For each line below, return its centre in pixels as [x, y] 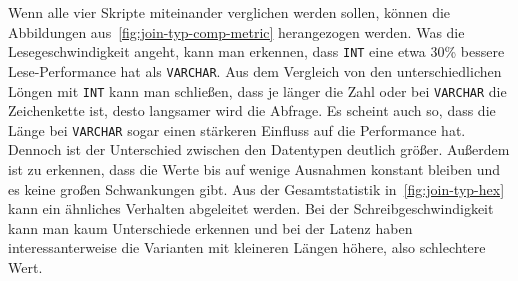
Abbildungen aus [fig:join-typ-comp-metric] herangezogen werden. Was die [236, 31]
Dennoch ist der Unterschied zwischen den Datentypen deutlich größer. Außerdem [259, 149]
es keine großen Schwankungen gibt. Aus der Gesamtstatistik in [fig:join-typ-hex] [256, 188]
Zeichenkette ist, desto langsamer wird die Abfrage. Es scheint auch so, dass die [252, 110]
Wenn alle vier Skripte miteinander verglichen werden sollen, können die [229, 12]
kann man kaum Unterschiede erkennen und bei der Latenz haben [210, 227]
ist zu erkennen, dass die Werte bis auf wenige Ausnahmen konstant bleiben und [254, 169]
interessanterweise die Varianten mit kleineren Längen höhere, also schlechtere [247, 247]
